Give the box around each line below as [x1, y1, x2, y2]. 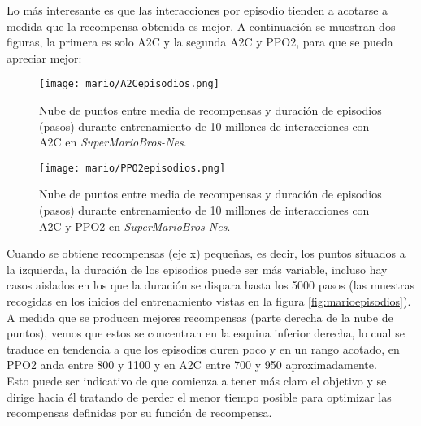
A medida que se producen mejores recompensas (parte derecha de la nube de [7, 308, 393, 325]
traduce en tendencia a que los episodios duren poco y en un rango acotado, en [7, 340, 400, 357]
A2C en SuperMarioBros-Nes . [39, 133, 187, 150]
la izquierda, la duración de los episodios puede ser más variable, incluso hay [7, 260, 388, 277]
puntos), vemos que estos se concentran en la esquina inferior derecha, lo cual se [7, 324, 405, 341]
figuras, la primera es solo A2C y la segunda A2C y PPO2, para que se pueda [7, 33, 393, 50]
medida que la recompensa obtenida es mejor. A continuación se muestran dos [7, 17, 396, 34]
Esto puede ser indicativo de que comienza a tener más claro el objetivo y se [7, 372, 387, 389]
